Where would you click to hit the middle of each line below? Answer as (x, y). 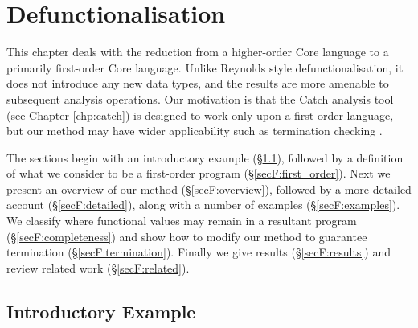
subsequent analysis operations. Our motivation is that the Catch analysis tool (200, 98)
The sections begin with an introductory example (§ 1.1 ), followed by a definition (205, 157)
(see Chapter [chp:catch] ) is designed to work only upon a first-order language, (200, 115)
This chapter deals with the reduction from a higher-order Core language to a (198, 52)
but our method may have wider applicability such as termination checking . (195, 131)
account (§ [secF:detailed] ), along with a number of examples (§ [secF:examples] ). (203, 205)
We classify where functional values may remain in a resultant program (182, 221)
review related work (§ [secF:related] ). (98, 267)
